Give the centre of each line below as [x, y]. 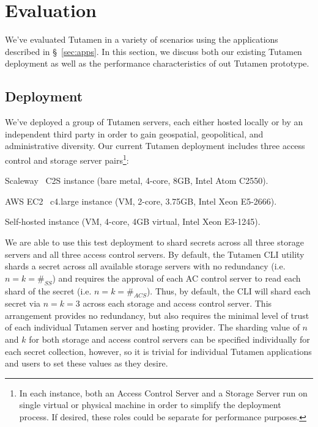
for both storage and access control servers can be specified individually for [169, 339]
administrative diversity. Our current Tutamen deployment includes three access [155, 146]
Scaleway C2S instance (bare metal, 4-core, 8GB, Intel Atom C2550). [137, 181]
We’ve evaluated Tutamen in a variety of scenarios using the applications [142, 39]
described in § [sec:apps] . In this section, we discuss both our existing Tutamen [153, 51]
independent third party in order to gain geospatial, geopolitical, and [134, 133]
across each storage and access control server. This [177, 303]
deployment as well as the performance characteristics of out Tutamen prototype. [157, 63]
